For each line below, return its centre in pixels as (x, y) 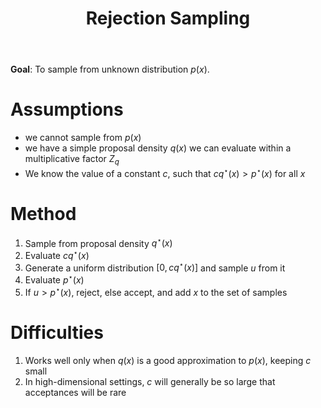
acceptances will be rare (75, 392)
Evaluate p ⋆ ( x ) (54, 279)
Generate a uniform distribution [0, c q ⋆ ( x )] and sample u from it (155, 267)
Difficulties (57, 332)
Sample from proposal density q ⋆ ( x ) (98, 242)
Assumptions (67, 109)
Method (43, 213)
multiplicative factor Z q (72, 160)
